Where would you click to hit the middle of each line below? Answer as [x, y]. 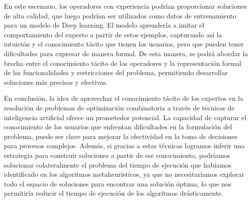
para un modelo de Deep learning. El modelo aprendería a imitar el [104, 25]
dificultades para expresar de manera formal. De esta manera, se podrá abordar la [126, 53]
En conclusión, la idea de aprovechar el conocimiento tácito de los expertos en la [124, 98]
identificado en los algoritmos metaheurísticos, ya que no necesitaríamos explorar [124, 174]
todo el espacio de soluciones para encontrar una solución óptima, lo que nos [118, 183]
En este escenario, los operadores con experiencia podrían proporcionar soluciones [126, 6]
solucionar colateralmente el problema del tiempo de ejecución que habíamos [118, 164]
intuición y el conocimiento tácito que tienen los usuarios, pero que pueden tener [124, 44]
